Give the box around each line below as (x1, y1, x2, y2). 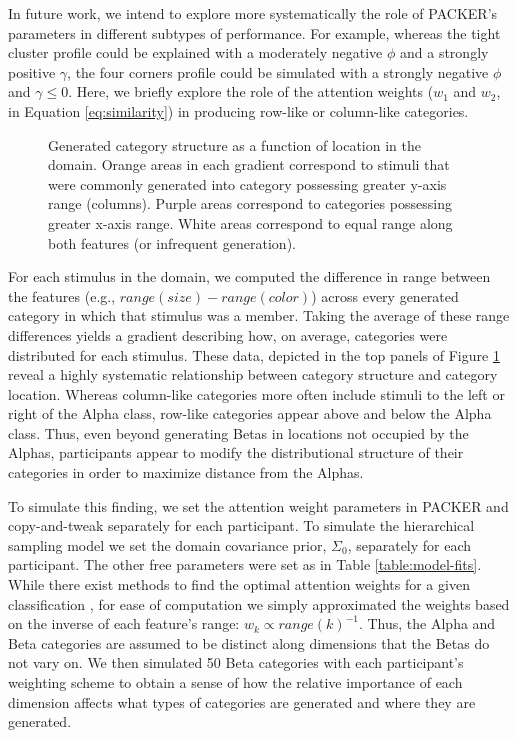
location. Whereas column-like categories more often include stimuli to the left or (8, 383, 505, 404)
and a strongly (400, 42, 489, 63)
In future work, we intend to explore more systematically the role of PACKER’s (8, 3, 498, 23)
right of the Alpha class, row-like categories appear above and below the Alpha (8, 403, 492, 424)
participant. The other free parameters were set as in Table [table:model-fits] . (8, 554, 482, 575)
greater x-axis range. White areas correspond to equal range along (48, 212, 453, 233)
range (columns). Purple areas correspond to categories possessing (48, 193, 452, 214)
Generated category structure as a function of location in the (48, 134, 421, 155)
